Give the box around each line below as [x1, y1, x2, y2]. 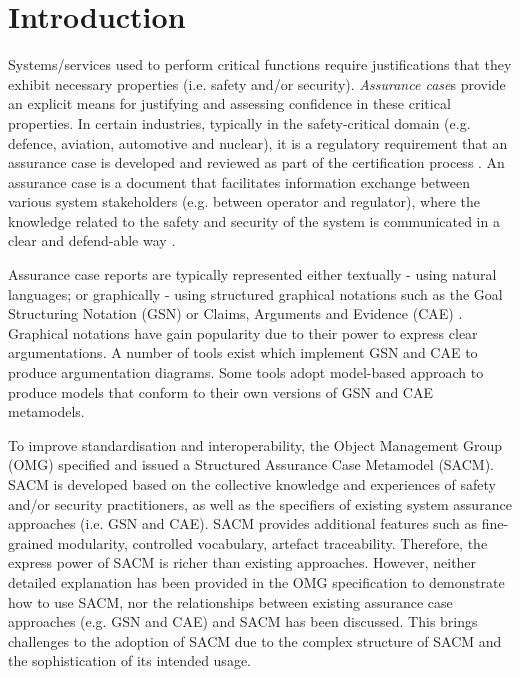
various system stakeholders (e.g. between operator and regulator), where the [8, 191, 480, 212]
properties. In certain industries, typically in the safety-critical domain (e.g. [8, 112, 471, 133]
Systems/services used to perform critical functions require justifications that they [8, 54, 512, 75]
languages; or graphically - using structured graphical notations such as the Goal [8, 283, 503, 304]
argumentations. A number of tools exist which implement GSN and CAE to [8, 342, 478, 363]
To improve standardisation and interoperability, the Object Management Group [8, 434, 503, 455]
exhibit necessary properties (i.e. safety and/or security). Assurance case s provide [8, 73, 506, 94]
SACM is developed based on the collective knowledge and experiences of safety [8, 474, 496, 494]
